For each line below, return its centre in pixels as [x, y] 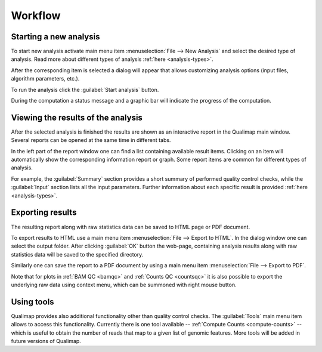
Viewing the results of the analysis [77, 117]
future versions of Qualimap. [46, 341]
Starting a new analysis [55, 37]
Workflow [36, 16]
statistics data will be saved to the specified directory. [77, 254]
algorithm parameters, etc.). [45, 79]
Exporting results [44, 213]
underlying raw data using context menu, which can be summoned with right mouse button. [124, 285]
